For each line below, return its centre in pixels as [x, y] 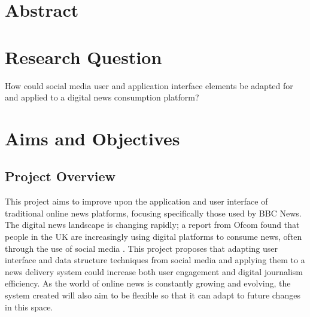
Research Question [83, 57]
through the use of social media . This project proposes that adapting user [142, 248]
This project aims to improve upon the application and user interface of [136, 201]
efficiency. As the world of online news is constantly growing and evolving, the [148, 283]
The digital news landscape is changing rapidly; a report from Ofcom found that [152, 225]
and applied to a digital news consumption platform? [102, 97]
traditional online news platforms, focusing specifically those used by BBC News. [153, 213]
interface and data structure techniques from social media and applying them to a [155, 260]
